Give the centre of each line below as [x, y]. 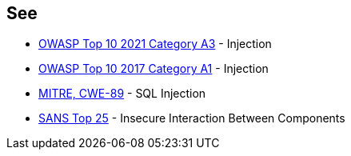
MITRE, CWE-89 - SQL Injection [122, 94]
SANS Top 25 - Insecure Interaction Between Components [192, 118]
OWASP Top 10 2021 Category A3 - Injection [155, 44]
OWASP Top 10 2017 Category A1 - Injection [154, 69]
